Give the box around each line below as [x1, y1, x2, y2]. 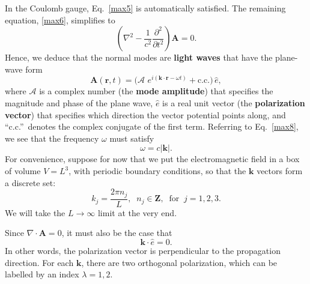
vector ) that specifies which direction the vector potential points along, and [5, 108, 286, 121]
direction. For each [5, 256, 74, 268]
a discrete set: [5, 176, 56, 189]
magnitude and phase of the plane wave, [5, 97, 153, 109]
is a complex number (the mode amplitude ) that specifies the [39, 85, 273, 97]
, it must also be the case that [61, 226, 172, 239]
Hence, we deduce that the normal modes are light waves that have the [5, 51, 273, 64]
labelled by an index [5, 268, 79, 280]
